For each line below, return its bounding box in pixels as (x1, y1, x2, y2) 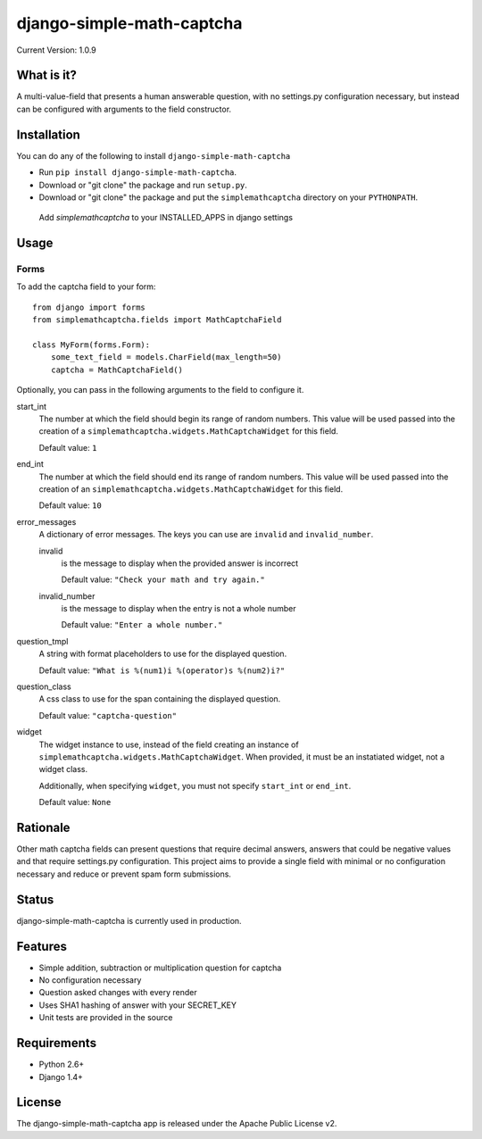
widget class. (38, 764, 88, 775)
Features (16, 938, 67, 954)
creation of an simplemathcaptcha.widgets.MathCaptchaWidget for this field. (38, 483, 344, 495)
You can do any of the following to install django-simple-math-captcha (16, 150, 291, 161)
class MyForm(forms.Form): (32, 340, 151, 350)
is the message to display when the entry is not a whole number (61, 603, 296, 614)
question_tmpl (16, 636, 69, 646)
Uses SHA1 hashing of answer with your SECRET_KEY (38, 1000, 237, 1010)
